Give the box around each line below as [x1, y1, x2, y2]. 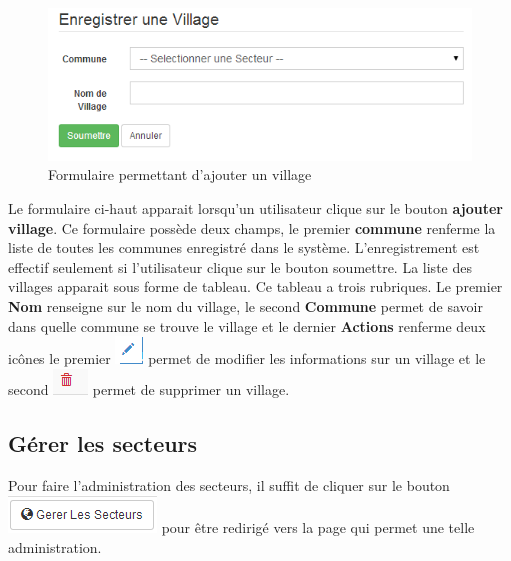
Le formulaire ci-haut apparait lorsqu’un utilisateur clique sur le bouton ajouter [8, 197, 503, 218]
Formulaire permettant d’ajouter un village [48, 164, 312, 185]
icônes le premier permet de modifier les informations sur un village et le [8, 348, 486, 369]
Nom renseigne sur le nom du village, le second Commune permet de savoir [8, 295, 483, 316]
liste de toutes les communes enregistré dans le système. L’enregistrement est [8, 237, 480, 258]
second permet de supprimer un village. [8, 378, 290, 399]
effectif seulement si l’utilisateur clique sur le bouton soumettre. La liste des [8, 256, 472, 277]
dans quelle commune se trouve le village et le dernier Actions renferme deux [8, 315, 486, 336]
